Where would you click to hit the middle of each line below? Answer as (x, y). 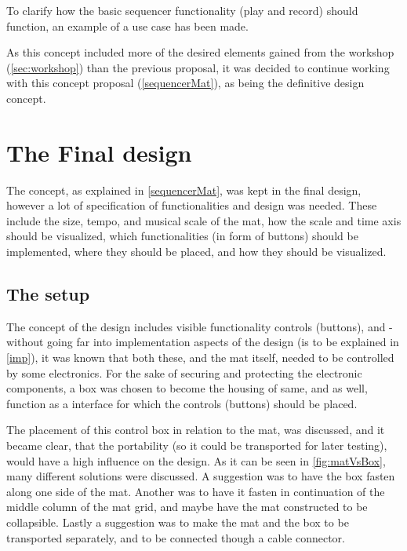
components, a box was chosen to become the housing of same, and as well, (187, 388)
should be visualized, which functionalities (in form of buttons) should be (182, 236)
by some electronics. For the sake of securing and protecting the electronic (184, 372)
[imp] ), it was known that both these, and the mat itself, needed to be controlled (200, 358)
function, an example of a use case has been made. (127, 26)
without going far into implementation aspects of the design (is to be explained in (203, 342)
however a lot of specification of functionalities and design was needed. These (192, 205)
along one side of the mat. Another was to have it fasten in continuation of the (196, 491)
